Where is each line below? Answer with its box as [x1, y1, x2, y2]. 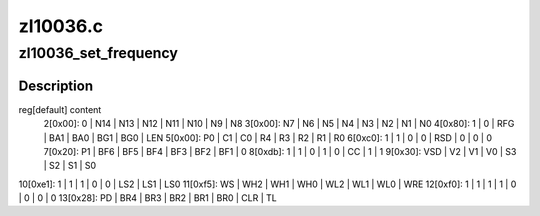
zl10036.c [18, 15, 104, 37]
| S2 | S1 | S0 [43, 160, 97, 172]
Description [18, 77, 94, 94]
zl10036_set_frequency [18, 44, 179, 62]
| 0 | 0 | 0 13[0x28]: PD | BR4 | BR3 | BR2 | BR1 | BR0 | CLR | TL [18, 192, 277, 204]
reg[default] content [18, 103, 102, 115]
